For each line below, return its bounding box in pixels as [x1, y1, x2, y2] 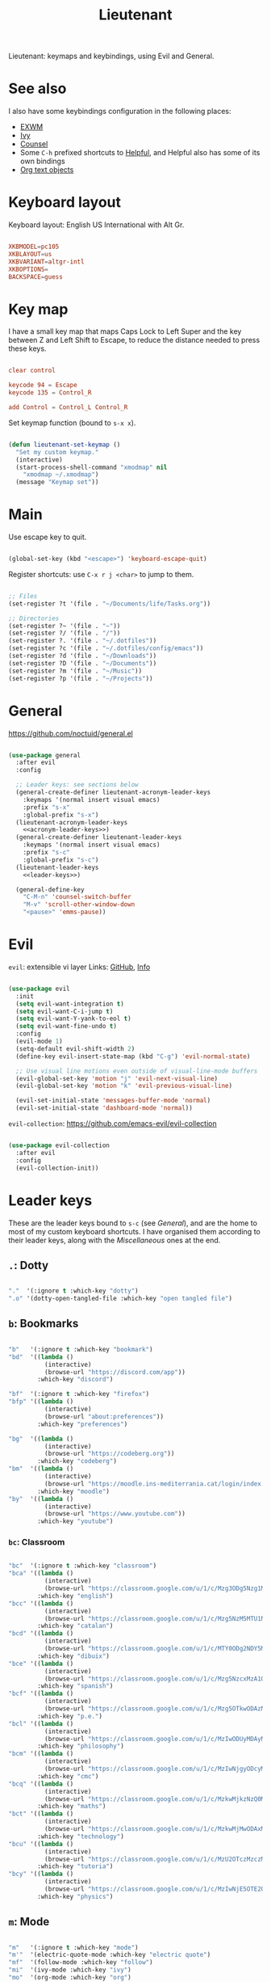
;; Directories [8, 614, 60, 622]
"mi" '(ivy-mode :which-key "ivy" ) [8, 1966, 131, 1974]
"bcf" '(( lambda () [8, 1689, 74, 1698]
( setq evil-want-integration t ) [15, 1000, 125, 1008]
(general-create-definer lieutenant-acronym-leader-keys [15, 788, 211, 796]
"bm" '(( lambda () [8, 1465, 74, 1473]
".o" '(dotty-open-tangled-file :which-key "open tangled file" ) [8, 1295, 232, 1303]
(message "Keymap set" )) [15, 479, 99, 487]
